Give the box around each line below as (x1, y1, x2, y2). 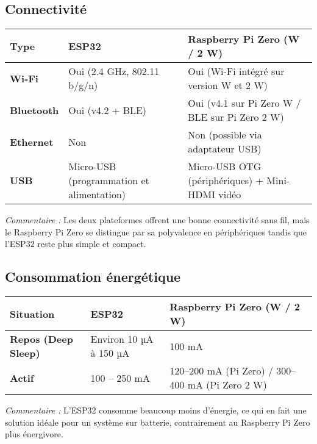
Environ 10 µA (90, 332, 154, 346)
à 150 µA (90, 346, 130, 360)
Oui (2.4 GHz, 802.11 (68, 64, 160, 79)
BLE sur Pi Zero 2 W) (188, 110, 284, 124)
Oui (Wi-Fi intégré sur (188, 64, 285, 79)
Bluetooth (10, 102, 59, 117)
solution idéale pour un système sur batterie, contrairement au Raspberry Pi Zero (5, 415, 310, 428)
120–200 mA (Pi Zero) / (169, 363, 273, 378)
